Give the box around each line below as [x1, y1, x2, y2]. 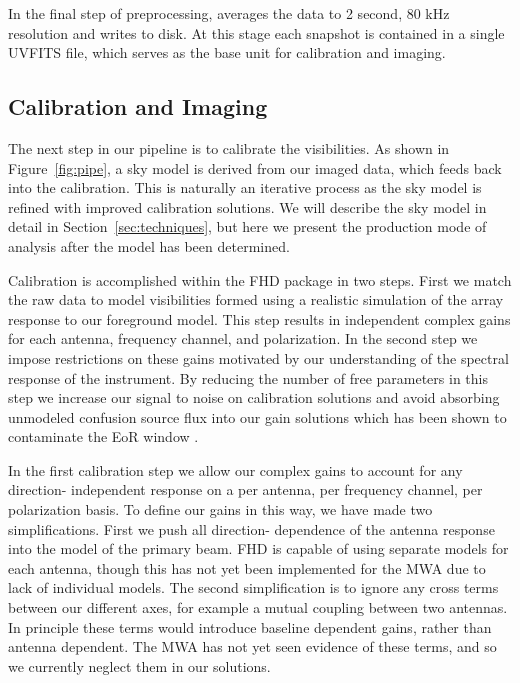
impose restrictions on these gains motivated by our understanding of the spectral [8, 347, 509, 368]
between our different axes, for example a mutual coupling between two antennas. [8, 597, 508, 618]
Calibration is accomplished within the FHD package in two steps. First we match [8, 269, 512, 290]
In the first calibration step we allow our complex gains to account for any [8, 459, 463, 480]
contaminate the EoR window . [8, 426, 199, 447]
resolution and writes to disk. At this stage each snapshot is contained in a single [8, 22, 505, 43]
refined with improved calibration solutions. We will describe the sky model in [8, 196, 487, 217]
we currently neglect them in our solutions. [8, 655, 271, 676]
